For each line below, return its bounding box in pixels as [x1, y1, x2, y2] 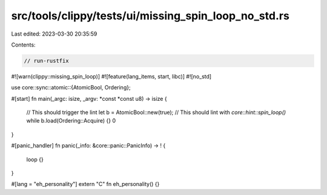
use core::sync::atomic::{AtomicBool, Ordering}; [11, 84, 131, 91]
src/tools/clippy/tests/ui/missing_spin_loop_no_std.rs [11, 9, 290, 22]
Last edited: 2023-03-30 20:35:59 [11, 30, 97, 37]
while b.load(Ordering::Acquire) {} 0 [26, 117, 116, 124]
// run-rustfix [24, 57, 69, 64]
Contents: [11, 41, 36, 48]
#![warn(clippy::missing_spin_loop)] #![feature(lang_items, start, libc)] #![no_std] [11, 72, 212, 80]
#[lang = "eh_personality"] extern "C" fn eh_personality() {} [11, 181, 160, 188]
